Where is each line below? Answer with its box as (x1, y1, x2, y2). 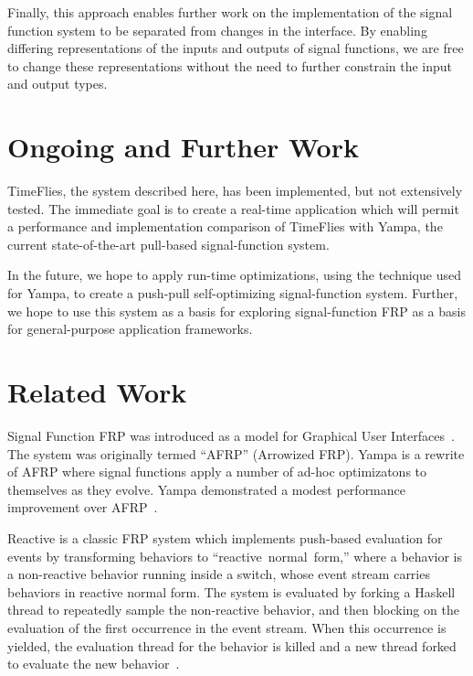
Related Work (7, 373, 187, 411)
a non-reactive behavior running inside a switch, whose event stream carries (7, 564, 430, 584)
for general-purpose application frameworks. (7, 319, 253, 338)
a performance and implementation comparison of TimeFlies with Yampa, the (7, 217, 443, 236)
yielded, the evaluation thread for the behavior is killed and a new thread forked (7, 636, 457, 655)
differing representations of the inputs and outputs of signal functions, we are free (7, 38, 464, 58)
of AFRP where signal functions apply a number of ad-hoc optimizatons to (7, 462, 427, 481)
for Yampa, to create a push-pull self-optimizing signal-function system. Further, (7, 284, 458, 303)
